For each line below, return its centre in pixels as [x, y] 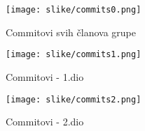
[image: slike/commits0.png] [74, 10]
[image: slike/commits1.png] [74, 55]
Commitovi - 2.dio [45, 122]
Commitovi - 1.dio [45, 76]
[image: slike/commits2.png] [74, 99]
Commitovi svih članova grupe [71, 32]
